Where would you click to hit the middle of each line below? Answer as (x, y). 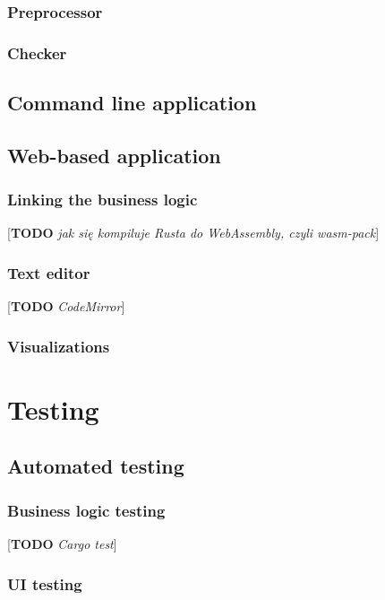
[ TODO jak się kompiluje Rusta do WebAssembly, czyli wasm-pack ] (193, 233)
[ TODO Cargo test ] (62, 544)
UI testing (45, 583)
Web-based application (114, 155)
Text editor (49, 272)
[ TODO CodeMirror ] (66, 306)
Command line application (132, 103)
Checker (37, 52)
